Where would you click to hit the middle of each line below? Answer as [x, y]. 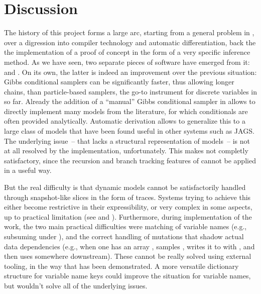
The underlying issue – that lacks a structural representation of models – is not [127, 140]
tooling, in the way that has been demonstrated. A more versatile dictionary [121, 266]
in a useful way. [28, 170]
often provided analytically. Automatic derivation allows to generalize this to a [125, 121]
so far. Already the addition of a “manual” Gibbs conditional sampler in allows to [130, 101]
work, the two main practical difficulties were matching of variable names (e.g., [125, 226]
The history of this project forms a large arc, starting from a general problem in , [129, 32]
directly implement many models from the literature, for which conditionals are [126, 111]
